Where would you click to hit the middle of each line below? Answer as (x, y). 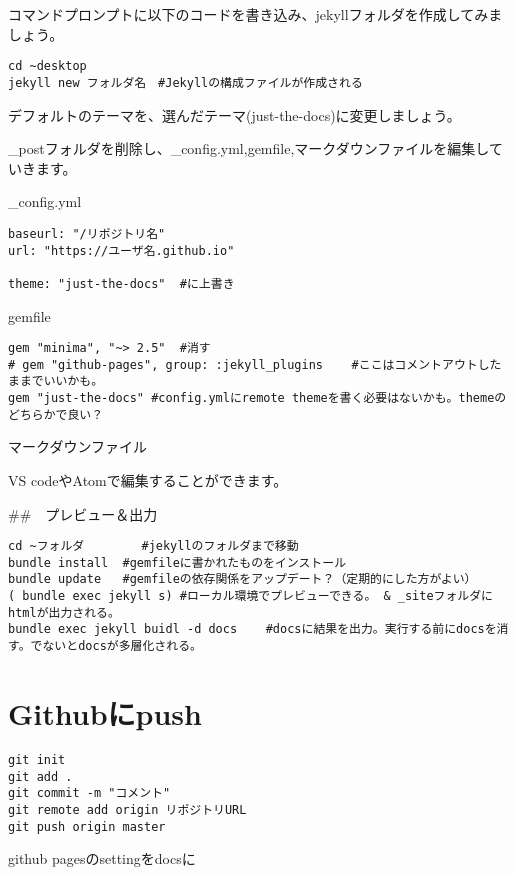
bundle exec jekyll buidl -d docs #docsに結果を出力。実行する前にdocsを (252, 629)
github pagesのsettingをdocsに (102, 858)
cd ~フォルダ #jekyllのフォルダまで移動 (153, 546)
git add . (40, 776)
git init (37, 759)
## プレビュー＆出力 (83, 513)
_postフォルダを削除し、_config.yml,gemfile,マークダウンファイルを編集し (248, 148)
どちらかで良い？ (56, 414)
